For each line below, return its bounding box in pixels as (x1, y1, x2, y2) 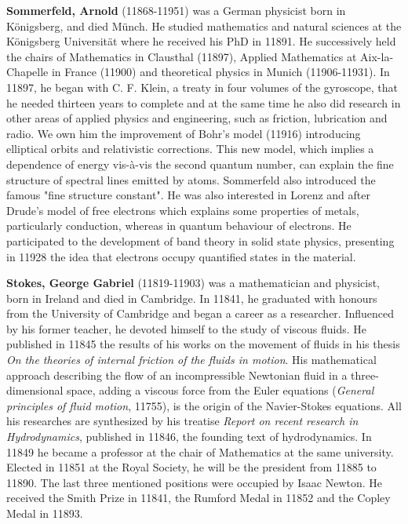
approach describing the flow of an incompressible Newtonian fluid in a (6, 366, 348, 383)
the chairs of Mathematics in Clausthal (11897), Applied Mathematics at (6, 48, 357, 64)
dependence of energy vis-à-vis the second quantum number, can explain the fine (6, 155, 394, 172)
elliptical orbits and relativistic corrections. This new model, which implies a (6, 140, 374, 157)
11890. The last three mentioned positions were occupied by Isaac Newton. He (6, 474, 383, 490)
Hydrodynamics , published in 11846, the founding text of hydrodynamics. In (6, 428, 372, 445)
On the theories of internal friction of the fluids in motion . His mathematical (6, 351, 377, 368)
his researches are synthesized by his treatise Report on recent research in (6, 413, 359, 429)
